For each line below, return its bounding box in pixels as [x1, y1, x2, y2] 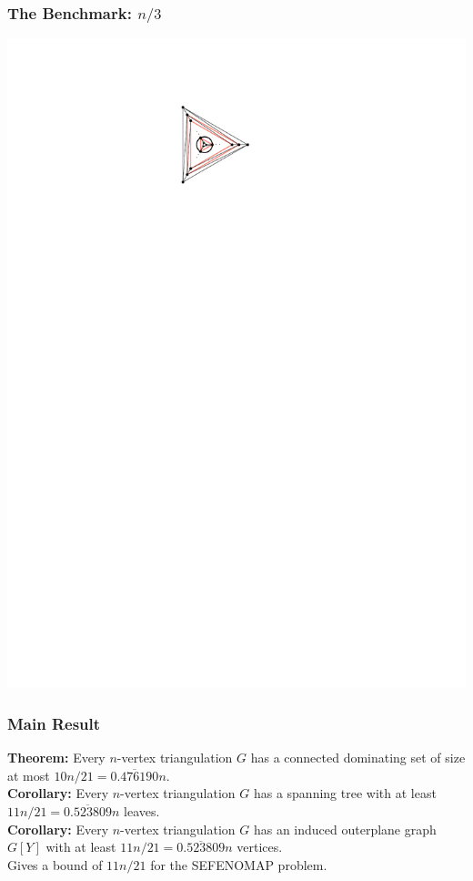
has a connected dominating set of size [250, 748, 466, 767]
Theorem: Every [7, 748, 106, 767]
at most [7, 765, 50, 784]
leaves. [124, 802, 160, 821]
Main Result [7, 712, 101, 734]
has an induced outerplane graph [253, 819, 437, 838]
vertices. [236, 837, 283, 856]
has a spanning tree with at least [253, 784, 437, 803]
